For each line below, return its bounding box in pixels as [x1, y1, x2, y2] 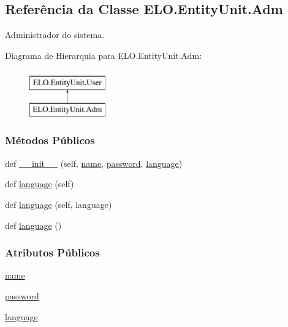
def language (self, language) [5, 198, 112, 210]
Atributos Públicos [5, 245, 100, 260]
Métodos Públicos [5, 133, 95, 148]
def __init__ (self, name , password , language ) [5, 156, 183, 169]
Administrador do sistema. [5, 28, 105, 41]
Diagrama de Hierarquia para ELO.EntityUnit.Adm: [5, 48, 202, 61]
